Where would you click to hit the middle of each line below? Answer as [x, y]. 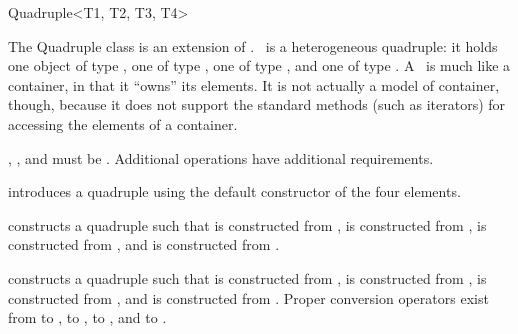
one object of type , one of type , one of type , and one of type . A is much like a [259, 65]
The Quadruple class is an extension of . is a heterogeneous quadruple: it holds [253, 45]
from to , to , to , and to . [87, 317]
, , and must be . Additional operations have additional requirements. [221, 157]
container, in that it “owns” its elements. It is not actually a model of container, [254, 84]
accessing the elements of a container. [123, 123]
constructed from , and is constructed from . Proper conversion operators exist [248, 297]
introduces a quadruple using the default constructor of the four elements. [234, 191]
